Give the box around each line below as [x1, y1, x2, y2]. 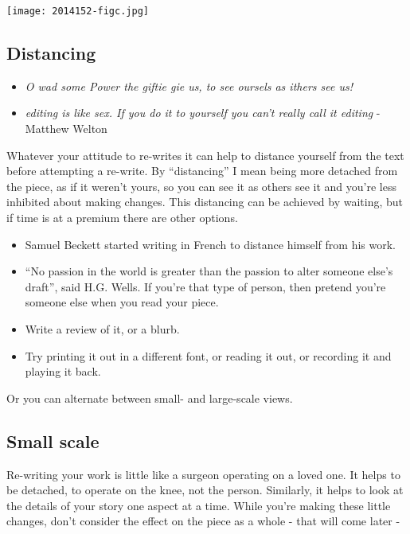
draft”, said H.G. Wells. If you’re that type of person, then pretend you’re [25, 278, 386, 294]
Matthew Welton [25, 120, 107, 137]
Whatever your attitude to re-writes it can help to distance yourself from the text [6, 146, 404, 163]
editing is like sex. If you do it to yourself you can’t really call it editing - [25, 104, 381, 121]
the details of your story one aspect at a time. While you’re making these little [6, 497, 391, 513]
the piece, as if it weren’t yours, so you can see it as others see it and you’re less [6, 177, 396, 194]
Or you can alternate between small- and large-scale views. [6, 389, 293, 406]
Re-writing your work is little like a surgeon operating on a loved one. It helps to [6, 466, 400, 482]
